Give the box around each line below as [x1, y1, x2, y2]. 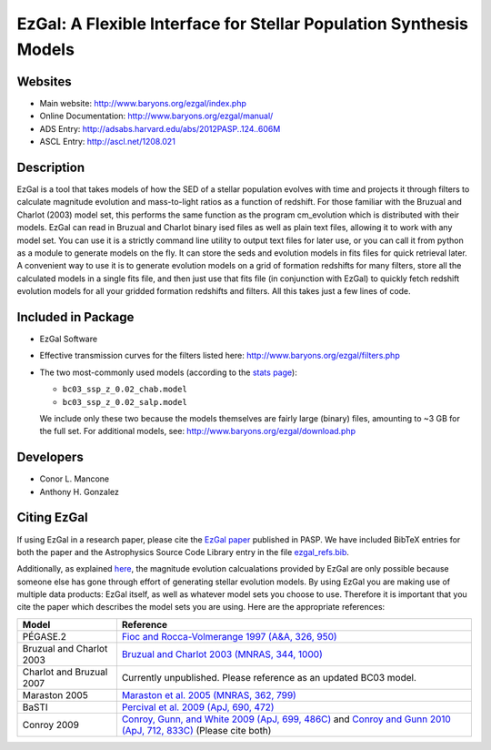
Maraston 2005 [22, 688, 88, 701]
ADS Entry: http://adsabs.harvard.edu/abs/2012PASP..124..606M [39, 123, 281, 134]
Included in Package [16, 309, 135, 325]
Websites [16, 74, 72, 89]
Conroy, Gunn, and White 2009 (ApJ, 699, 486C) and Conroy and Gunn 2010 [121, 713, 452, 725]
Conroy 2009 [22, 718, 79, 731]
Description [16, 159, 85, 175]
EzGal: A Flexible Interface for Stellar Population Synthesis [16, 14, 468, 34]
